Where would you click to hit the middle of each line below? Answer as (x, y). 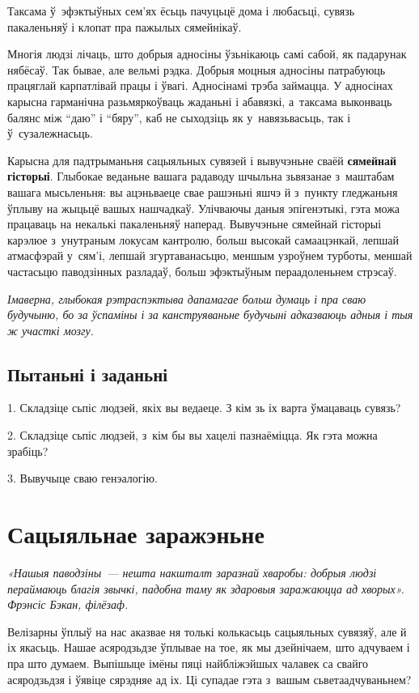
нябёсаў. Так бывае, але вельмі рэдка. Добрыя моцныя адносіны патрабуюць (197, 69)
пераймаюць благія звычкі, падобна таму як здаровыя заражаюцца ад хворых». (206, 588)
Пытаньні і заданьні (88, 374)
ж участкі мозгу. (51, 330)
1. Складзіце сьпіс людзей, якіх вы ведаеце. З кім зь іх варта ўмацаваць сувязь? (204, 408)
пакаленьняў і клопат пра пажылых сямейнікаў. (125, 26)
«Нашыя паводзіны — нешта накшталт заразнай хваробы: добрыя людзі (192, 572)
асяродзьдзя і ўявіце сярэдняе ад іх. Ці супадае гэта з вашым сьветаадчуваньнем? (209, 679)
